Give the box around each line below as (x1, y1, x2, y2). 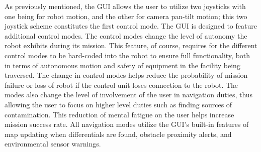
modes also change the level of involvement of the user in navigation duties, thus (5, 89, 253, 100)
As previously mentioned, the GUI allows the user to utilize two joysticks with (5, 1, 246, 11)
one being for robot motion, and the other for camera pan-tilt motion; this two (5, 11, 247, 21)
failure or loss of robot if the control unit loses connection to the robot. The (5, 79, 238, 90)
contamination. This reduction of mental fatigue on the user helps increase (5, 109, 234, 119)
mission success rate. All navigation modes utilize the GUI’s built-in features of (5, 119, 249, 129)
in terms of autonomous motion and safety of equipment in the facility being (5, 60, 240, 70)
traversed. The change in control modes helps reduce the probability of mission (5, 70, 248, 80)
